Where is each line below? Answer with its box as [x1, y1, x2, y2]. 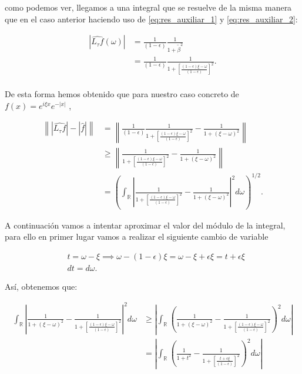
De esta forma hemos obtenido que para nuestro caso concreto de [5, 88, 239, 100]
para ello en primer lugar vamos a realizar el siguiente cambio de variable [5, 230, 269, 243]
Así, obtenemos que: [5, 280, 78, 292]
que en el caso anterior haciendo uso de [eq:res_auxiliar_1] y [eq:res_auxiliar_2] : [5, 12, 298, 25]
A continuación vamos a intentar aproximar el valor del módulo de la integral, [5, 219, 286, 231]
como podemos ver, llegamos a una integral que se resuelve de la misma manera [5, 1, 292, 13]
